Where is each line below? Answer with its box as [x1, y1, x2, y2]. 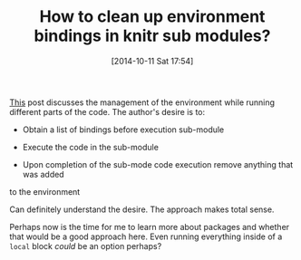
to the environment [9, 186, 81, 197]
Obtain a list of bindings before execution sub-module [22, 124, 225, 135]
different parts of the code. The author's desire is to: [9, 106, 206, 117]
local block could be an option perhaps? [9, 240, 162, 251]
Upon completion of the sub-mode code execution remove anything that [22, 159, 294, 169]
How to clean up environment [39, 6, 266, 27]
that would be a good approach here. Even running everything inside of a [9, 231, 283, 242]
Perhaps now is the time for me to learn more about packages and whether [9, 221, 290, 232]
